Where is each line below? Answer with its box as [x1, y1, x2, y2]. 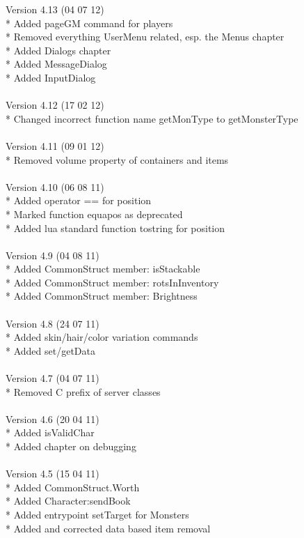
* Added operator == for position [6, 193, 152, 208]
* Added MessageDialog [6, 56, 107, 71]
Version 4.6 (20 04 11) [6, 411, 99, 426]
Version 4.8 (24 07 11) [6, 316, 99, 330]
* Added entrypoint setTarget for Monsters [6, 507, 189, 521]
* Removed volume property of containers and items [6, 152, 229, 167]
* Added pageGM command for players [6, 15, 173, 30]
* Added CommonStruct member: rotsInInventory [6, 275, 219, 289]
